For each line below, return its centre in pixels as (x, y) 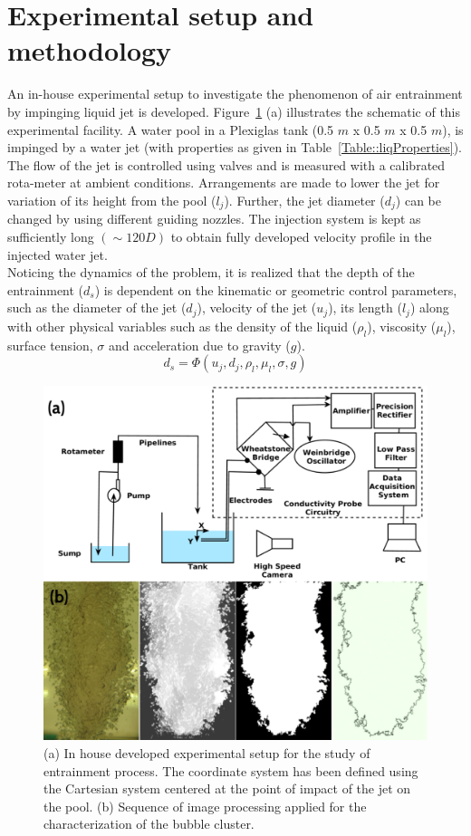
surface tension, (50, 345)
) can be (418, 200)
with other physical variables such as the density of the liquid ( (183, 326)
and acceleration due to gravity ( (200, 345)
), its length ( (365, 307)
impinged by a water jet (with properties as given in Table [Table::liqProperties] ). (235, 147)
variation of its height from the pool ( (112, 200)
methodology (90, 50)
